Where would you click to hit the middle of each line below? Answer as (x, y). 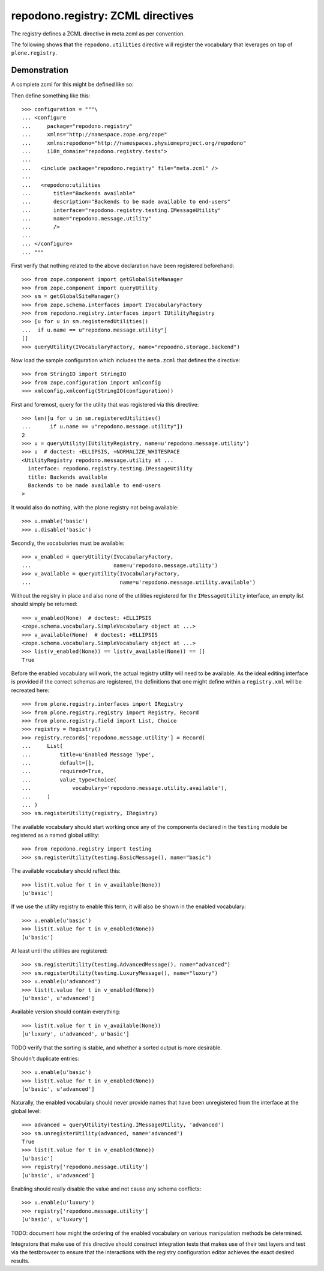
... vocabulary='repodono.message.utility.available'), (124, 788)
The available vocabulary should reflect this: (66, 871)
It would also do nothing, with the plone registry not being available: (95, 507)
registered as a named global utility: (55, 836)
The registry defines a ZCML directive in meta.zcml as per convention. (98, 34)
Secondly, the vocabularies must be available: (68, 543)
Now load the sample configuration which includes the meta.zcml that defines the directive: (126, 360)
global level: (26, 1111)
